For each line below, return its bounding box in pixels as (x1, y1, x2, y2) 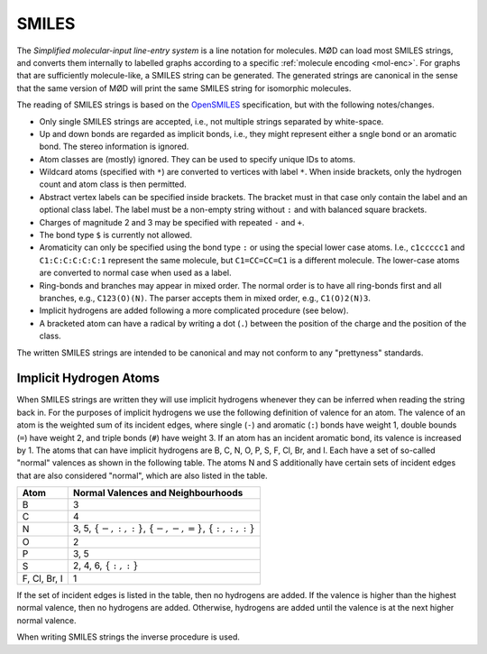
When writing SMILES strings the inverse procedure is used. (16, 631, 241, 642)
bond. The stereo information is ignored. (39, 141, 189, 152)
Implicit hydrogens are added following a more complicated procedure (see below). (39, 305, 349, 316)
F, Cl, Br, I (22, 572, 63, 585)
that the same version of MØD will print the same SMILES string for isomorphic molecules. (16, 82, 352, 94)
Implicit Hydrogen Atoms (16, 371, 160, 386)
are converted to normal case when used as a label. (39, 267, 232, 279)
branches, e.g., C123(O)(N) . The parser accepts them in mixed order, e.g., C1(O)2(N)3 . (39, 292, 372, 303)
